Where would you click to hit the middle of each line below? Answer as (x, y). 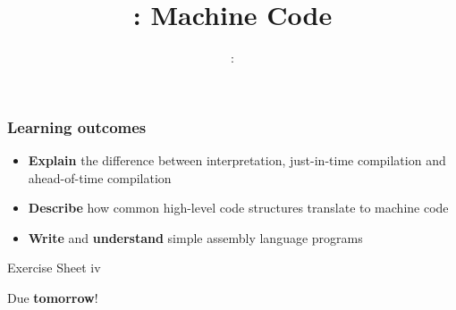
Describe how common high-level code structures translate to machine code (238, 208)
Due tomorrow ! (53, 297)
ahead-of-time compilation (100, 177)
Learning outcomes (77, 126)
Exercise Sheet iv (54, 268)
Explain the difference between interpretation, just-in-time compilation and (237, 160)
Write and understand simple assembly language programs (195, 237)
